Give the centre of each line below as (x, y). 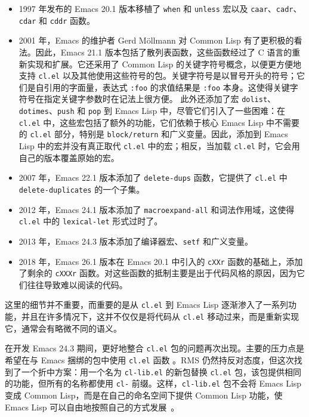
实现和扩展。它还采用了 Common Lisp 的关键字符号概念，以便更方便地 (164, 64)
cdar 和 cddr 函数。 (57, 20)
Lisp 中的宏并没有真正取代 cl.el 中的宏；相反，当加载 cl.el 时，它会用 (159, 146)
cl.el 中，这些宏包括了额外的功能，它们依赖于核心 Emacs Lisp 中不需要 (159, 122)
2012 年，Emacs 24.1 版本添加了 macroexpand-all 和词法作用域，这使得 (157, 209)
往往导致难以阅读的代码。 (77, 284)
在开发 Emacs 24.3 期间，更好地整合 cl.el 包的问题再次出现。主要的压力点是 (154, 348)
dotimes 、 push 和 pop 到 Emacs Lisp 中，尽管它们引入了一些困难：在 (152, 111)
